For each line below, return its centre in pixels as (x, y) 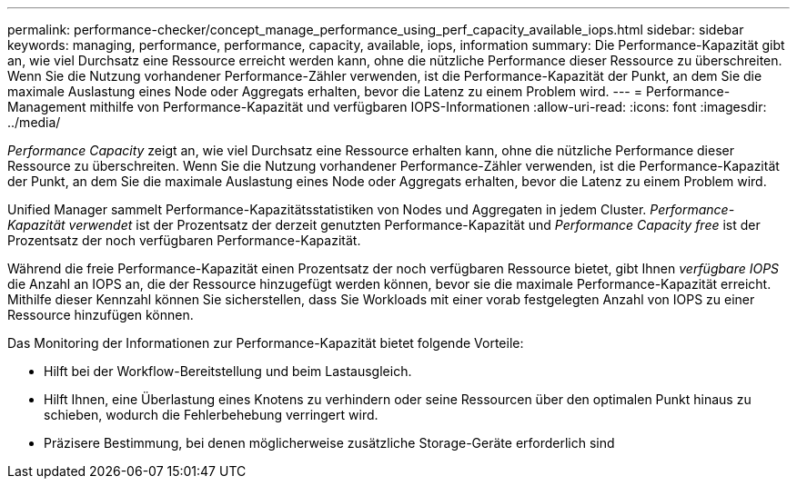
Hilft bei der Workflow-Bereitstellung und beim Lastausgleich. (228, 371)
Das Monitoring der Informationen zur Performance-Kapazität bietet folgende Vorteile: (266, 343)
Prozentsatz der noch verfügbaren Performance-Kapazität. (184, 240)
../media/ (34, 122)
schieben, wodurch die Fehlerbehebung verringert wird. (211, 415)
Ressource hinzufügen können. (101, 315)
